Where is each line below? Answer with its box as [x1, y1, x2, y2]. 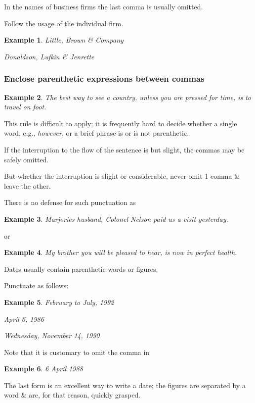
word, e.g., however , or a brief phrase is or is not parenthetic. [4, 128, 189, 138]
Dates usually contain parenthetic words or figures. [4, 263, 158, 274]
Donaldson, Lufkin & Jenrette [4, 51, 94, 61]
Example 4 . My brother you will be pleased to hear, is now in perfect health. [4, 247, 237, 257]
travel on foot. [4, 101, 46, 112]
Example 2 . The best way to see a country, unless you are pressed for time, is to [4, 92, 252, 102]
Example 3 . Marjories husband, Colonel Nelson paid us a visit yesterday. [4, 213, 228, 224]
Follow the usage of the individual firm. [4, 18, 124, 28]
